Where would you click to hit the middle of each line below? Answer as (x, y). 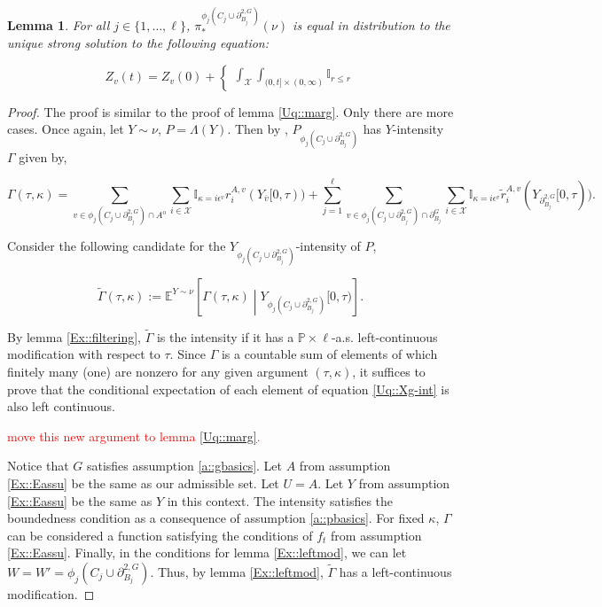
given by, (43, 156)
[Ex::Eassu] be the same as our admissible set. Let (143, 482)
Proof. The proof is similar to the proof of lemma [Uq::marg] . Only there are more (231, 111)
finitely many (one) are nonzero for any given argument (158, 372)
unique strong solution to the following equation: (138, 43)
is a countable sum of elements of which (329, 354)
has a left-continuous (395, 571)
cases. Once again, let (66, 129)
